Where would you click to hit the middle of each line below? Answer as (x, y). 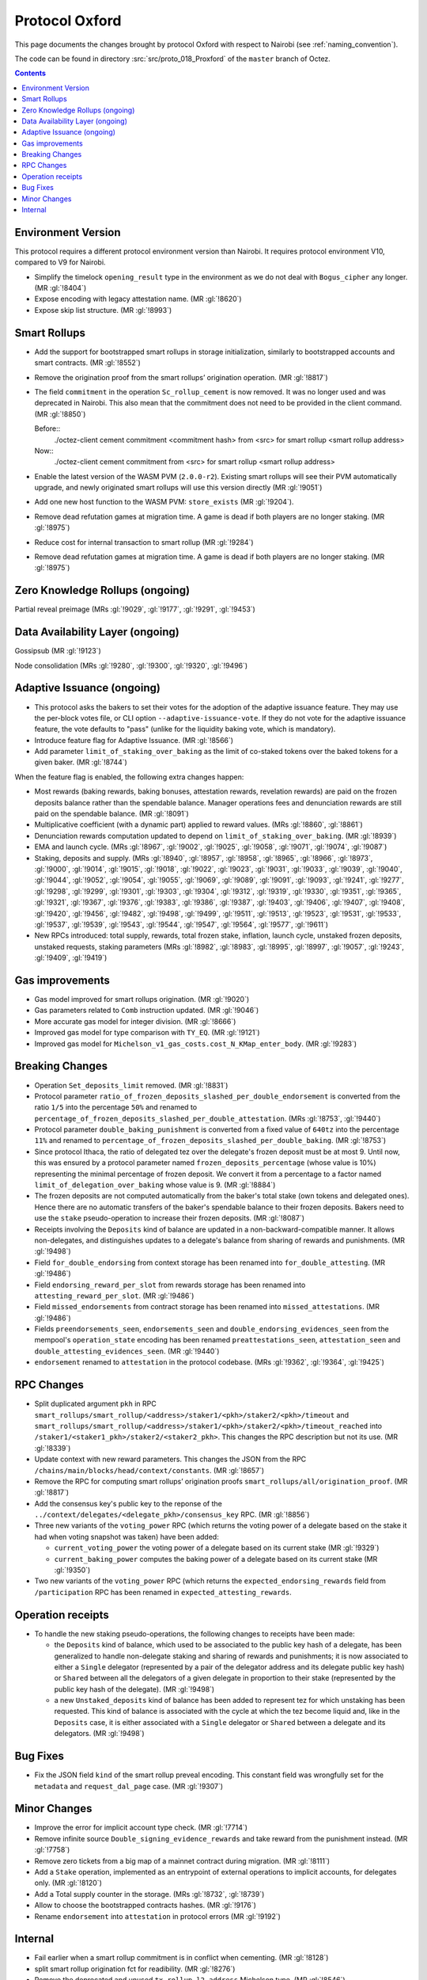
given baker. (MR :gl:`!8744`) (81, 762)
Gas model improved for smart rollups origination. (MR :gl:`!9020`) (142, 1000)
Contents (30, 73)
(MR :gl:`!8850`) (60, 414)
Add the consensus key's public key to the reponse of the (128, 1503)
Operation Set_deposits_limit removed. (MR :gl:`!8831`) (131, 1085)
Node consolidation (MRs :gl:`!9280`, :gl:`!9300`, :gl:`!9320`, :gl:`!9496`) (131, 665)
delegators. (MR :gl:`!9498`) (100, 1734)
